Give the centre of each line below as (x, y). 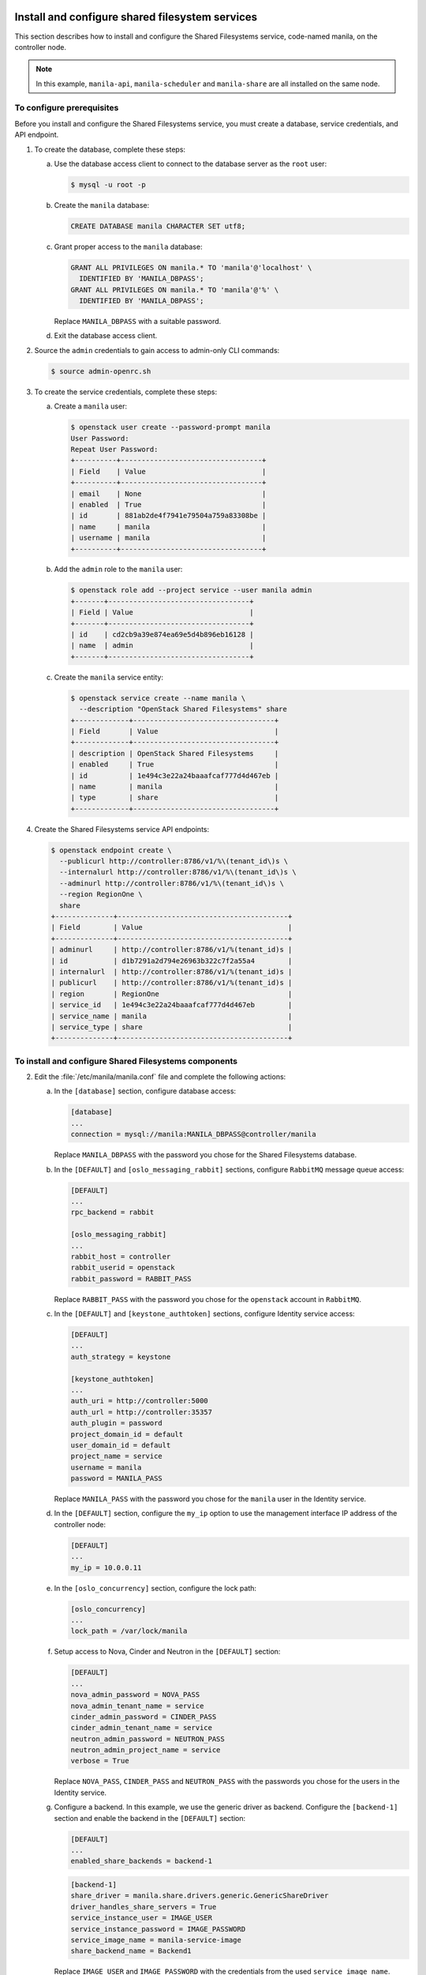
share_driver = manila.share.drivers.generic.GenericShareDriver (200, 1896)
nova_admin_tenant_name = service (137, 1706)
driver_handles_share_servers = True (144, 1907)
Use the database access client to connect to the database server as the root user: (191, 164)
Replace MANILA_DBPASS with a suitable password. (138, 322)
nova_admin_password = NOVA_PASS (135, 1695)
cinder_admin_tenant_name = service (142, 1728)
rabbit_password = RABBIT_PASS (131, 1279)
